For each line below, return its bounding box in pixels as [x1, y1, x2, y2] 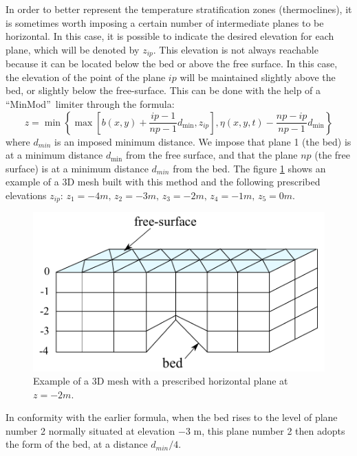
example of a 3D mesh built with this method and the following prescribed [6, 174, 321, 189]
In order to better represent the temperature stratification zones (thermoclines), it [6, 2, 352, 16]
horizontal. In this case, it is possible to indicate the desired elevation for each [6, 29, 334, 43]
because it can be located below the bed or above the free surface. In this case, [6, 56, 338, 71]
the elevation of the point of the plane [6, 69, 166, 84]
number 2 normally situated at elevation [6, 423, 175, 437]
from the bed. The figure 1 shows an [173, 161, 326, 175]
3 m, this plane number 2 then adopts [185, 423, 345, 437]
